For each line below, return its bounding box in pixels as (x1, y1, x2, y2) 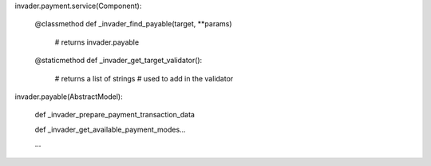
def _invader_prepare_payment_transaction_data (34, 110, 196, 120)
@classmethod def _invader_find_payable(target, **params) (34, 19, 232, 29)
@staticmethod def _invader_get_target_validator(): (34, 56, 203, 65)
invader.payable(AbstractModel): (14, 92, 123, 101)
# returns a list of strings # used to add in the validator (54, 73, 234, 83)
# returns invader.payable (54, 37, 140, 47)
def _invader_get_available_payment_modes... (34, 125, 187, 134)
